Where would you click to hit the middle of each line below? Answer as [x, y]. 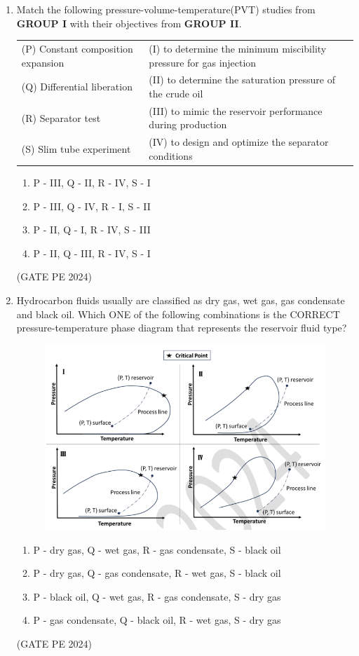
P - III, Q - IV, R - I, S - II [92, 206]
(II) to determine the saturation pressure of [242, 80]
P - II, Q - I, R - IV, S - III [92, 230]
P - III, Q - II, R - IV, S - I [92, 182]
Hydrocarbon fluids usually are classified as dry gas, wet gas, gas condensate [181, 300]
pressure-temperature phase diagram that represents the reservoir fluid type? [182, 328]
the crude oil [176, 93]
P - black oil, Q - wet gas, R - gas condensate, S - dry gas [157, 596]
